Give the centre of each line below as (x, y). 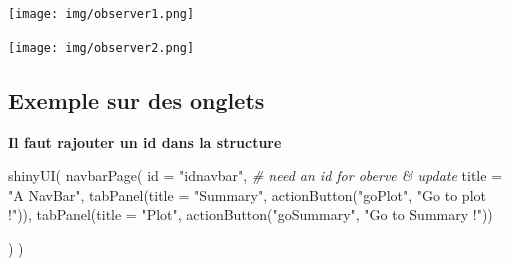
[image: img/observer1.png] (101, 14)
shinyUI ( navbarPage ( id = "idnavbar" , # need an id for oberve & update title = (255, 175)
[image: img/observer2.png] (101, 47)
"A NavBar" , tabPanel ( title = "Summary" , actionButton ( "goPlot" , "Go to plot (247, 194)
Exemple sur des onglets (136, 99)
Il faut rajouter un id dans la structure (145, 141)
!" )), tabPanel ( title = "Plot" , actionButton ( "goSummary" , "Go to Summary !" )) (250, 214)
